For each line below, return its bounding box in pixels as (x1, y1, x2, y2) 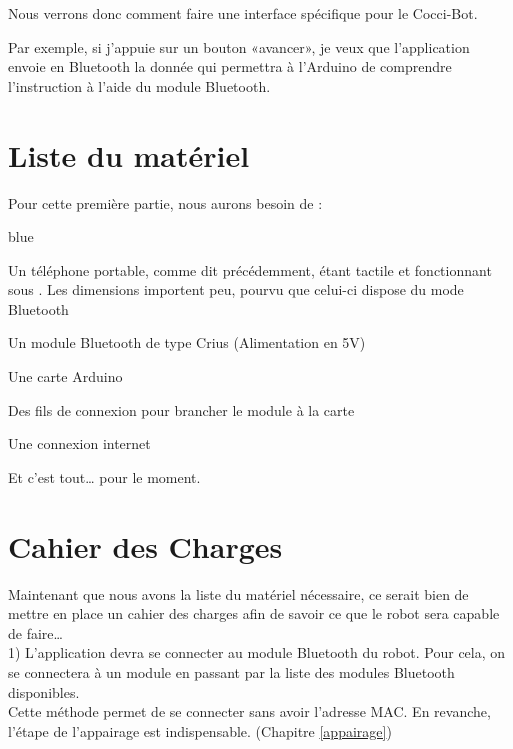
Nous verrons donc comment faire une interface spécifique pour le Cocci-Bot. (8, 3, 478, 23)
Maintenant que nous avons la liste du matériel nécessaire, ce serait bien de (8, 583, 469, 604)
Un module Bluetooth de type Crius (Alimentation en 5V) (8, 332, 366, 353)
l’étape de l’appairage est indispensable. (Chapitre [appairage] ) (8, 720, 392, 741)
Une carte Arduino (8, 366, 123, 387)
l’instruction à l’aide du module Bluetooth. (8, 75, 271, 96)
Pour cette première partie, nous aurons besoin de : (8, 192, 323, 213)
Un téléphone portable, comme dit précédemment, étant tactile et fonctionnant (8, 259, 492, 280)
